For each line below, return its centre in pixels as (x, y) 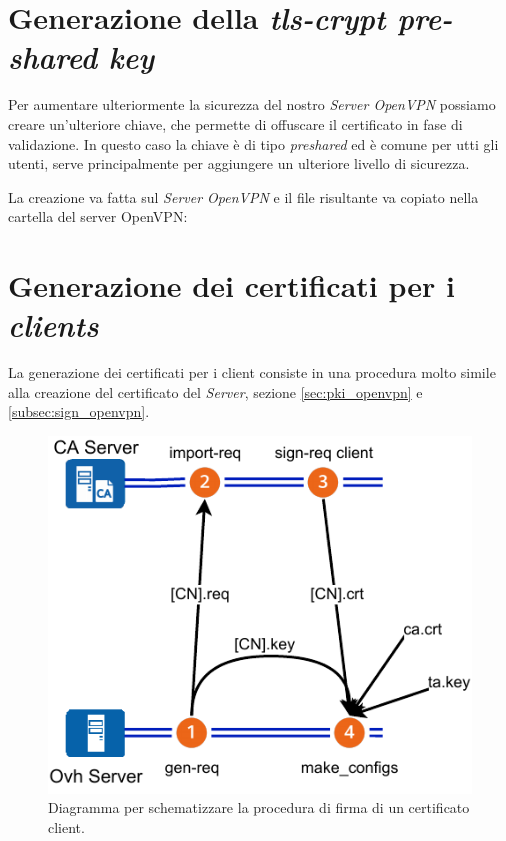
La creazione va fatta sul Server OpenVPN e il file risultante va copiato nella (243, 196)
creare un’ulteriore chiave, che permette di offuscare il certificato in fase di (235, 123)
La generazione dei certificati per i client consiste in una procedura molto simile (252, 372)
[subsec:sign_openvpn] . (79, 411)
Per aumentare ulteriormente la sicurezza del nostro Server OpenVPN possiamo (252, 104)
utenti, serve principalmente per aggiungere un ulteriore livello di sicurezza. (239, 163)
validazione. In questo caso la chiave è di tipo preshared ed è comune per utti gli (253, 143)
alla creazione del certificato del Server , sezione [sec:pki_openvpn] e (215, 391)
